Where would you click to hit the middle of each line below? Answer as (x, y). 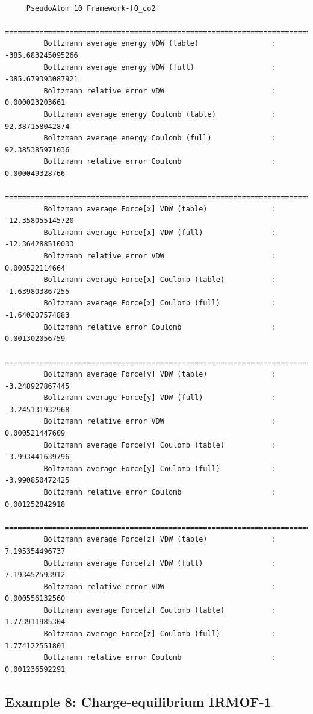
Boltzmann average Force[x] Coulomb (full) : (160, 303)
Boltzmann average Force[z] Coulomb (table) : (160, 610)
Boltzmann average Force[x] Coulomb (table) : (160, 280)
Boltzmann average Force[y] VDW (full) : (160, 398)
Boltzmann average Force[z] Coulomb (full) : (160, 634)
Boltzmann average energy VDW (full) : (160, 67)
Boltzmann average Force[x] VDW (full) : (160, 232)
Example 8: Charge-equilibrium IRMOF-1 (138, 701)
